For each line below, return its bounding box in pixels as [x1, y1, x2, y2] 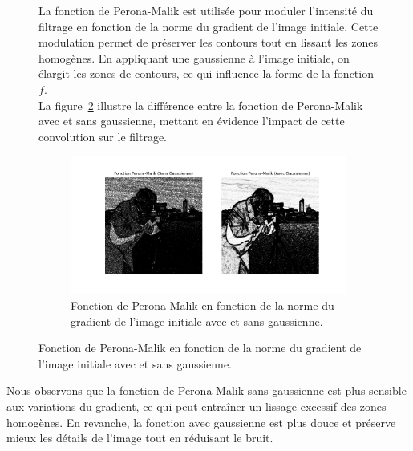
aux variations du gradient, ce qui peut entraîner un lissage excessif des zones [6, 397, 387, 414]
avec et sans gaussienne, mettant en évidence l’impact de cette [38, 112, 345, 129]
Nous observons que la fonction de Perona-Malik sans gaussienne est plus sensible [6, 382, 407, 399]
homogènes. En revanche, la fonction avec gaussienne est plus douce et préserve [6, 413, 396, 430]
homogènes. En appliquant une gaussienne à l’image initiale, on [38, 49, 350, 66]
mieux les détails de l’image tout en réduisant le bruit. [6, 429, 273, 446]
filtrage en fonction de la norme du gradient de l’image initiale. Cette [38, 18, 379, 35]
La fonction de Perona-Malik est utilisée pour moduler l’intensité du [38, 2, 374, 18]
